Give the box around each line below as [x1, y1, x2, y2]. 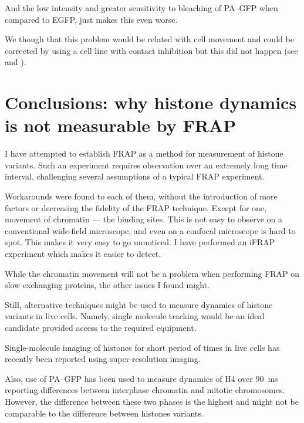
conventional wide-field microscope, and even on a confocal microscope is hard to [5, 224, 296, 236]
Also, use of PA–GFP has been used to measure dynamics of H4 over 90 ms [5, 372, 278, 384]
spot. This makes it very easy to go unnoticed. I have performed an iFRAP [5, 236, 275, 248]
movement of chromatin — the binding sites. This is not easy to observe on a [5, 213, 282, 225]
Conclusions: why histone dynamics [5, 90, 297, 114]
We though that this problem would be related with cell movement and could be [5, 33, 294, 45]
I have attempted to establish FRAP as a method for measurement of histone [5, 147, 283, 160]
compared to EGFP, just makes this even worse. [5, 13, 178, 25]
